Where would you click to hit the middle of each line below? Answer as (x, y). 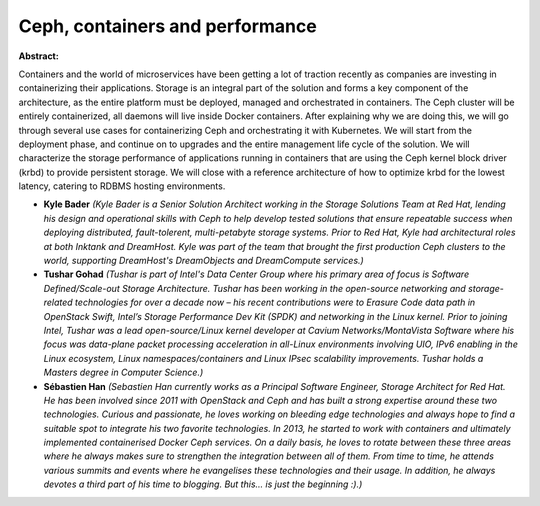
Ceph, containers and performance (167, 26)
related (58, 302)
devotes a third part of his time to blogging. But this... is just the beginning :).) (203, 484)
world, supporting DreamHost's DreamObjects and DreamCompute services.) (203, 261)
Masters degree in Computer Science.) (123, 372)
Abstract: (38, 56)
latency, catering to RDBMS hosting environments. (122, 186)
